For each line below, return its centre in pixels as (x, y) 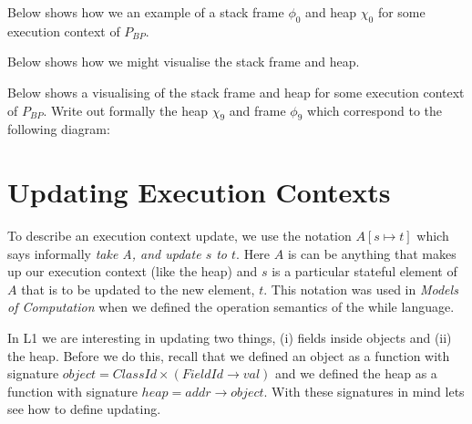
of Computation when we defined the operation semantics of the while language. (231, 307)
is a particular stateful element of (364, 271)
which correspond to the (375, 110)
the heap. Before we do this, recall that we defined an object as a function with (229, 355)
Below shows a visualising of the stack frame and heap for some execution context (236, 92)
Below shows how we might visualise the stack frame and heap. (184, 62)
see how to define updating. (84, 409)
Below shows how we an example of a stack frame (146, 12)
